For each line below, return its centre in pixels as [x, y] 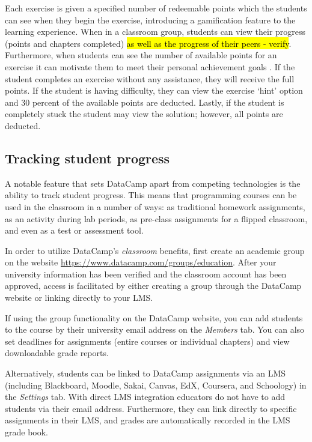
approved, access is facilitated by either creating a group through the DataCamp [153, 286]
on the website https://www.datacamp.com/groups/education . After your [141, 262]
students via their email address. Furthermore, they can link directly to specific [151, 408]
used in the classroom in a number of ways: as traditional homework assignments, [155, 206]
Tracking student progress [87, 158]
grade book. [27, 432]
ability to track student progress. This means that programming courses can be [151, 195]
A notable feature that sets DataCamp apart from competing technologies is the [153, 183]
